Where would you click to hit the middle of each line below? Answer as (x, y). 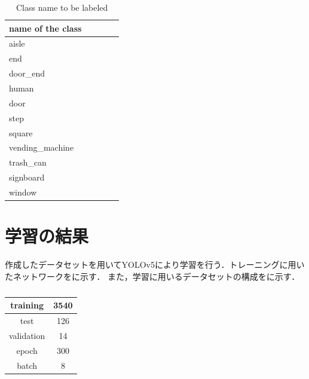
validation (27, 335)
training (27, 305)
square (21, 132)
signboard (27, 177)
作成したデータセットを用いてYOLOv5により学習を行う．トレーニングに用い (155, 265)
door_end (27, 73)
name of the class (45, 28)
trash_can (28, 162)
